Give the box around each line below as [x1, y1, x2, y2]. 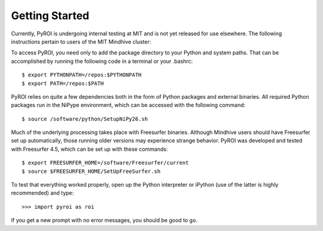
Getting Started [11, 9, 90, 22]
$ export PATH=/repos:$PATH [22, 80, 104, 87]
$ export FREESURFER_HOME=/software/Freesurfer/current [22, 159, 189, 166]
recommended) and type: [11, 189, 74, 197]
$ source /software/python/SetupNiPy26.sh [22, 115, 148, 122]
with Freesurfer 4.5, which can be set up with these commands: [11, 145, 168, 153]
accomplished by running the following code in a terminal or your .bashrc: [11, 57, 193, 65]
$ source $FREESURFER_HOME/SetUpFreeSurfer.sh [22, 168, 161, 175]
